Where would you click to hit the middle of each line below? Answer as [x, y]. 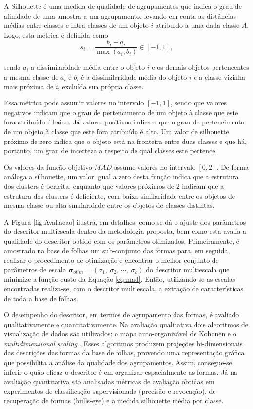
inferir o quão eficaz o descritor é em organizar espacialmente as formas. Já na [121, 372]
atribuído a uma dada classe [198, 25]
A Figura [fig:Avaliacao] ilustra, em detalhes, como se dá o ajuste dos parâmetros [125, 221]
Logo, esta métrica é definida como [56, 34]
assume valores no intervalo [155, 167]
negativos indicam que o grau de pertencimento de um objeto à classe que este [121, 112]
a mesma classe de [31, 77]
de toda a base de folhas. [41, 298]
